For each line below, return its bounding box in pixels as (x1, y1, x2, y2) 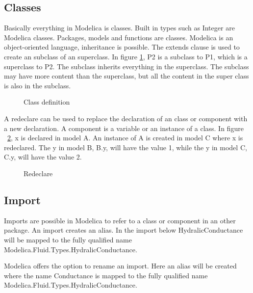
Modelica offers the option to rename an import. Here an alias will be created (4, 261, 237, 271)
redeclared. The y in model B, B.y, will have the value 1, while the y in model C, (4, 142, 247, 152)
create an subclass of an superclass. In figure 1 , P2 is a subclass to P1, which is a (4, 51, 248, 61)
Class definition (24, 97, 70, 107)
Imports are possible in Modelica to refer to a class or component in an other (4, 215, 236, 225)
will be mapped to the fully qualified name (4, 234, 132, 244)
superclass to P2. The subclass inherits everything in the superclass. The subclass (4, 61, 249, 71)
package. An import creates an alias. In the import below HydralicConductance (4, 225, 243, 235)
